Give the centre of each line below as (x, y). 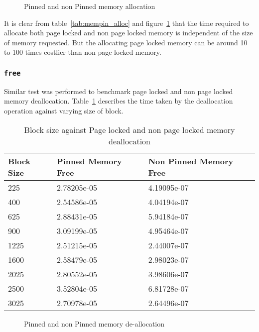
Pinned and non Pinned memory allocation (90, 6)
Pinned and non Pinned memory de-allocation (94, 323)
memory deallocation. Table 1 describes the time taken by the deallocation (119, 101)
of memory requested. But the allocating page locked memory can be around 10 (126, 42)
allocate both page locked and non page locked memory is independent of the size (129, 33)
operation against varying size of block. (64, 110)
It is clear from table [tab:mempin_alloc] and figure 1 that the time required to (127, 23)
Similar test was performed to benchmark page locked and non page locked (119, 91)
